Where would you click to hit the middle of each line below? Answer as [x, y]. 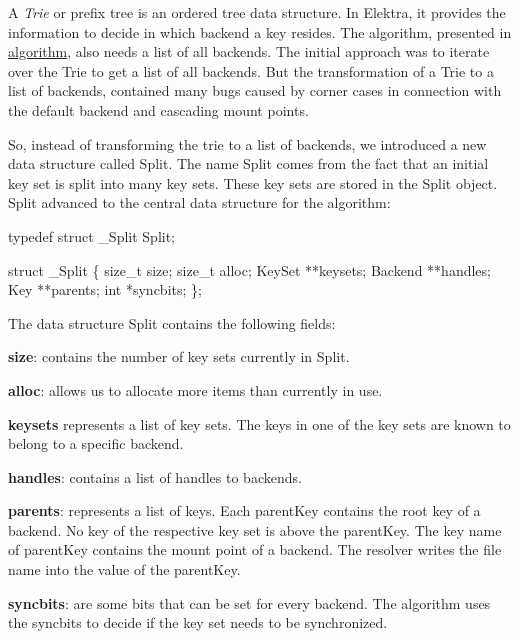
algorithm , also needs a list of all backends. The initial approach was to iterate [249, 51]
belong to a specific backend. [96, 443]
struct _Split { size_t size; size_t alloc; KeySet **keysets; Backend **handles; [249, 269]
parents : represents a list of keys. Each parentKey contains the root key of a [244, 510]
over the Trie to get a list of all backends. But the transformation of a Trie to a [251, 70]
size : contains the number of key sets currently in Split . [179, 356]
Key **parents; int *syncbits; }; [105, 289]
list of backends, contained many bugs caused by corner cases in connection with [255, 90]
